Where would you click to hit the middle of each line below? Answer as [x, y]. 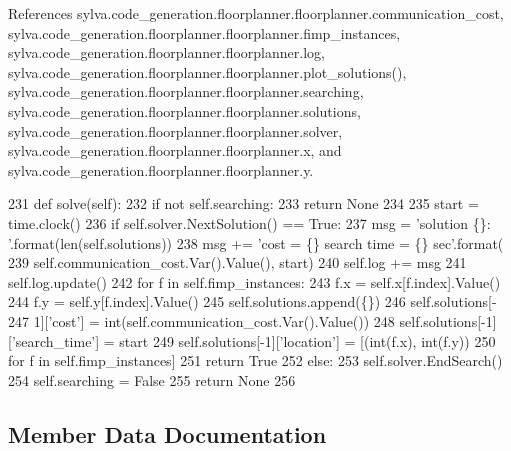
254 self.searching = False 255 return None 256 [152, 379]
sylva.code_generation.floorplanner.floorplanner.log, [166, 52]
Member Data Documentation [167, 433]
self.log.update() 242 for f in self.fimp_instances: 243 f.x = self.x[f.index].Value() [254, 281]
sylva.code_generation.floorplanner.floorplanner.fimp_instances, [204, 32]
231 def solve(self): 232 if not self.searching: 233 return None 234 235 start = [243, 203]
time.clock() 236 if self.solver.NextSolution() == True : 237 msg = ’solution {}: [249, 222]
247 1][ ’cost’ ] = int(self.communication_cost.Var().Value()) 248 [201, 320]
